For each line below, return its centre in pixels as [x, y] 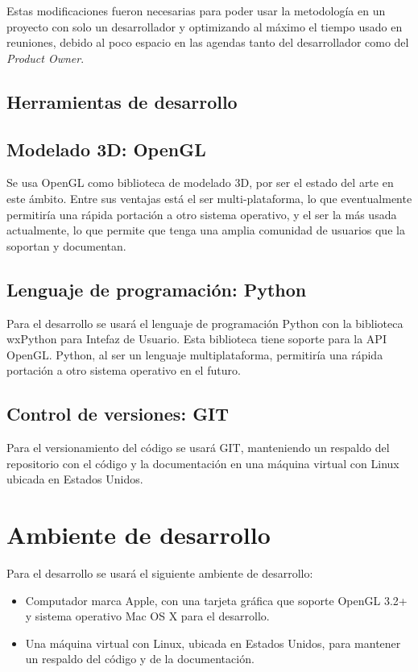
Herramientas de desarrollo [122, 101]
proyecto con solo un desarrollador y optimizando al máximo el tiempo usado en [205, 26]
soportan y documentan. [66, 245]
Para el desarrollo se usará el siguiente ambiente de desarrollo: [160, 573]
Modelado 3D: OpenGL [106, 149]
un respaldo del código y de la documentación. [140, 659]
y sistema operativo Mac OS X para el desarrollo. [147, 616]
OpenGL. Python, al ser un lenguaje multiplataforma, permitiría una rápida [195, 354]
